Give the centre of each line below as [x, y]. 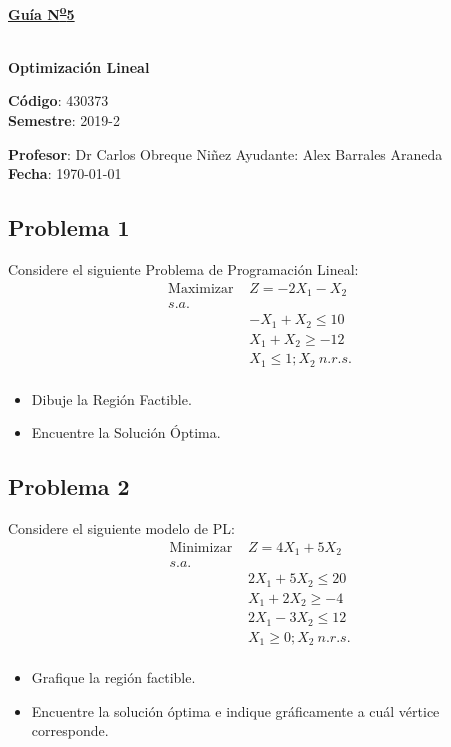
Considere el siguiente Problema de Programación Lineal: [183, 269]
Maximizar [201, 288]
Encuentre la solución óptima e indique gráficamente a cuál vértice [235, 710]
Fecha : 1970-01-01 [65, 173]
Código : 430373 [58, 100]
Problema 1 [69, 227]
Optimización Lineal [79, 66]
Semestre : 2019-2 [64, 120]
